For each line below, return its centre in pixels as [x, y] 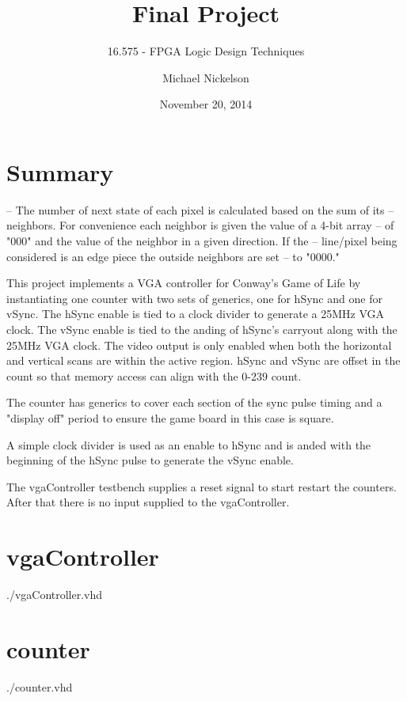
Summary [60, 171]
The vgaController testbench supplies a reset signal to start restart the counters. [202, 486]
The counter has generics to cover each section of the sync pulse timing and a [194, 402]
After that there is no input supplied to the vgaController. [148, 502]
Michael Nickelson [206, 77]
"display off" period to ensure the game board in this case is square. [170, 417]
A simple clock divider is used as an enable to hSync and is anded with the [189, 444]
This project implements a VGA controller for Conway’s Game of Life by [184, 283]
